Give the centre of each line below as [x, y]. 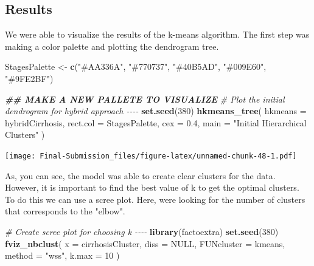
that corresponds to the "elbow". [65, 211]
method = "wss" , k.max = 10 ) [62, 255]
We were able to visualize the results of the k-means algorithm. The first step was [157, 34]
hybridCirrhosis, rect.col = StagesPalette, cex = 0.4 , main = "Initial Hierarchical [156, 122]
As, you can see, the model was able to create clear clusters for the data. [140, 175]
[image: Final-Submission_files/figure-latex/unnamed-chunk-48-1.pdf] [151, 156]
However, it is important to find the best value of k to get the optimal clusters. [152, 187]
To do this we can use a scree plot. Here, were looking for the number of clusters [155, 199]
